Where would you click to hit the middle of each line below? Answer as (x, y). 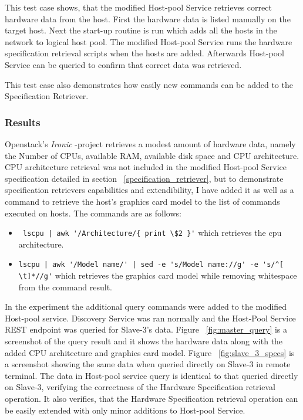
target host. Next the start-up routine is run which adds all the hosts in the (141, 30)
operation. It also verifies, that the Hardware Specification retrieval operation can (151, 399)
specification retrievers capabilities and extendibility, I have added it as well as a (149, 190)
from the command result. (65, 287)
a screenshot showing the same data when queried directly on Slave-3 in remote (148, 364)
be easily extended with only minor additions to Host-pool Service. (125, 410)
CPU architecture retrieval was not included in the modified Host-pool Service (146, 167)
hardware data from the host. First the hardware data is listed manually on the (148, 18)
